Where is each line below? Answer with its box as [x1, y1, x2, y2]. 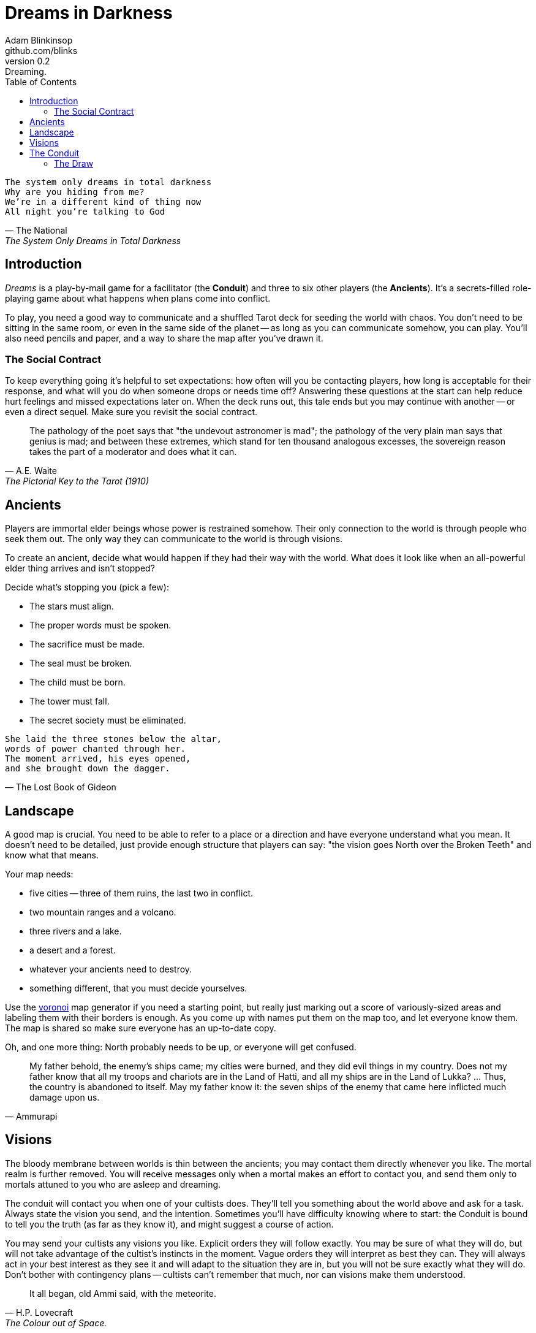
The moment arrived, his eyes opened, [5, 754, 191, 764]
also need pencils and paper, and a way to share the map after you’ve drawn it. [5, 332, 323, 343]
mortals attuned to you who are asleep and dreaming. [5, 1178, 221, 1190]
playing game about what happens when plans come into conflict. [5, 292, 271, 304]
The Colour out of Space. [5, 1317, 107, 1328]
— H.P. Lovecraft [5, 1307, 74, 1318]
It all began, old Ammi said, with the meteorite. [29, 1288, 216, 1299]
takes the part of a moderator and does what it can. [29, 446, 237, 457]
